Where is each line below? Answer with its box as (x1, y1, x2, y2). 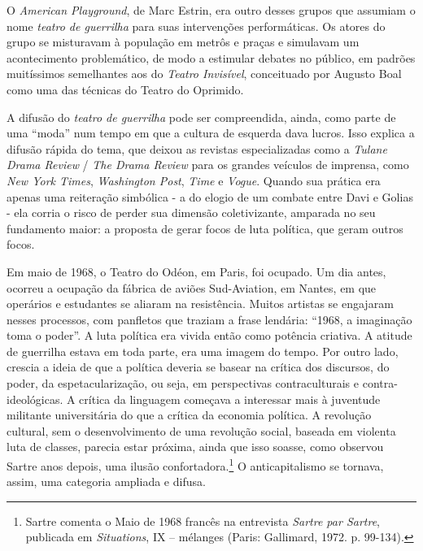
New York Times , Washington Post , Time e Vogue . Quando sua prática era (7, 171, 381, 189)
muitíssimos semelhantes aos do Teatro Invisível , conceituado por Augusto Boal (7, 65, 402, 82)
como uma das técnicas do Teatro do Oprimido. (7, 80, 244, 98)
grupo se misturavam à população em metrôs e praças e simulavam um (7, 33, 360, 50)
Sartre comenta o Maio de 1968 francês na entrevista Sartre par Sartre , (25, 512, 380, 529)
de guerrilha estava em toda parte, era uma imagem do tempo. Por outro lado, (7, 342, 399, 359)
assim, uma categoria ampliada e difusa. (7, 473, 206, 490)
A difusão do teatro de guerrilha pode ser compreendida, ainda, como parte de (7, 108, 396, 125)
